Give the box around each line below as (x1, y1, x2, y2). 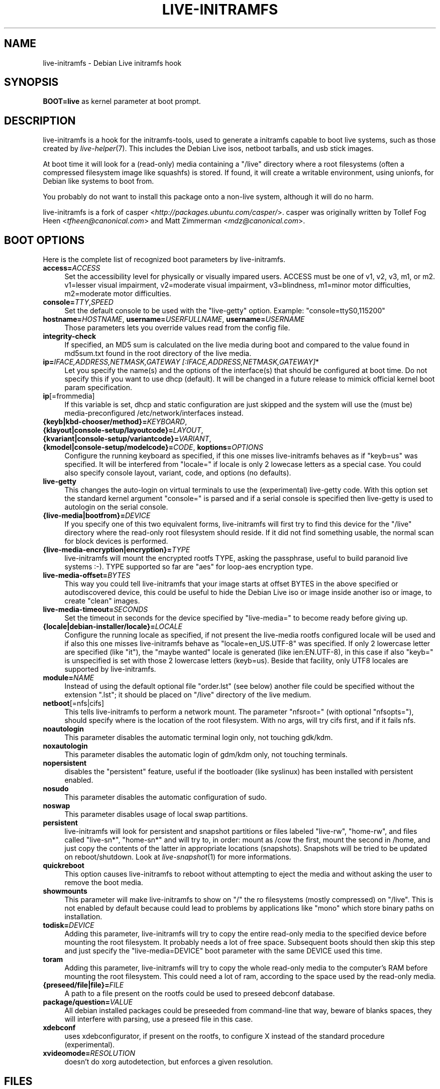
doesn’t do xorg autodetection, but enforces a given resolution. (64, 1057, 273, 1066)
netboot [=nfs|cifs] (43, 699, 104, 708)
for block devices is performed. (64, 537, 168, 546)
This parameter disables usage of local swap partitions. (64, 810, 248, 819)
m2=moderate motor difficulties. (64, 289, 171, 298)
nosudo (43, 784, 69, 793)
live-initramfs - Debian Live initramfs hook (43, 58, 182, 67)
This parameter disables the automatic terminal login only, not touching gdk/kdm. (64, 733, 333, 742)
